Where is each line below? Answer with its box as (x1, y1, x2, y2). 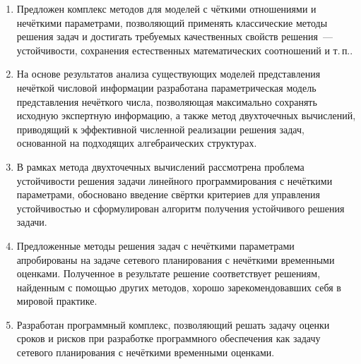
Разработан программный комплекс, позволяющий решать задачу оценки (16, 317, 330, 332)
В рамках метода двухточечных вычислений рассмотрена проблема (16, 159, 304, 174)
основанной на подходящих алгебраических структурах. (16, 135, 257, 150)
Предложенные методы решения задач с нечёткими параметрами (16, 238, 295, 253)
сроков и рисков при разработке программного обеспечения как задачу (16, 331, 321, 346)
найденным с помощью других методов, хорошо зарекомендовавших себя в (16, 279, 341, 294)
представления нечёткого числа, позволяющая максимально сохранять (16, 94, 317, 109)
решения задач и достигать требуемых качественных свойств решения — (16, 29, 333, 44)
